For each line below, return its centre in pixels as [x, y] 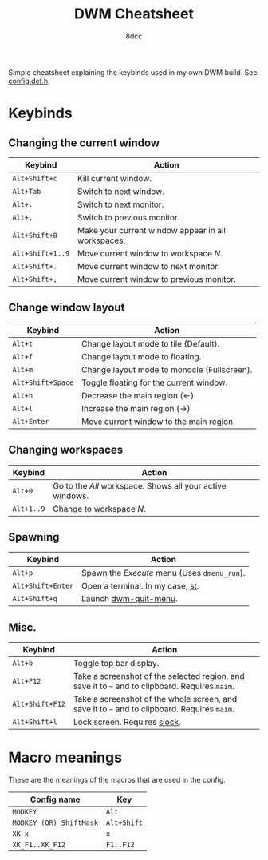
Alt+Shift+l [35, 722]
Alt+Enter [31, 421]
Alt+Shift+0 [35, 235]
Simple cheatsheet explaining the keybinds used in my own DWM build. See [133, 72]
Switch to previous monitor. [128, 217]
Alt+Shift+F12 [39, 704]
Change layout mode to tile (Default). [150, 343]
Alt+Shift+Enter [43, 586]
